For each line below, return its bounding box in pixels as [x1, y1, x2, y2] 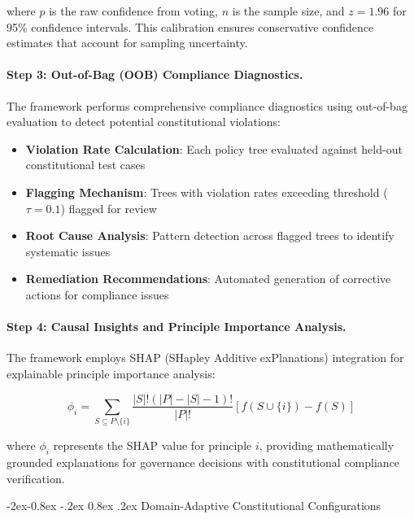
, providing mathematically [259, 437, 394, 454]
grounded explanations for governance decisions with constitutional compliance [7, 454, 400, 471]
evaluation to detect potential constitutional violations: [7, 113, 281, 130]
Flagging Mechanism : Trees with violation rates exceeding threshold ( [25, 183, 388, 200]
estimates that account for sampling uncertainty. [7, 34, 248, 51]
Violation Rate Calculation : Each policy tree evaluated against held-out [25, 140, 403, 157]
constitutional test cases [25, 156, 146, 173]
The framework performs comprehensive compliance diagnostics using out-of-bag [7, 97, 407, 114]
